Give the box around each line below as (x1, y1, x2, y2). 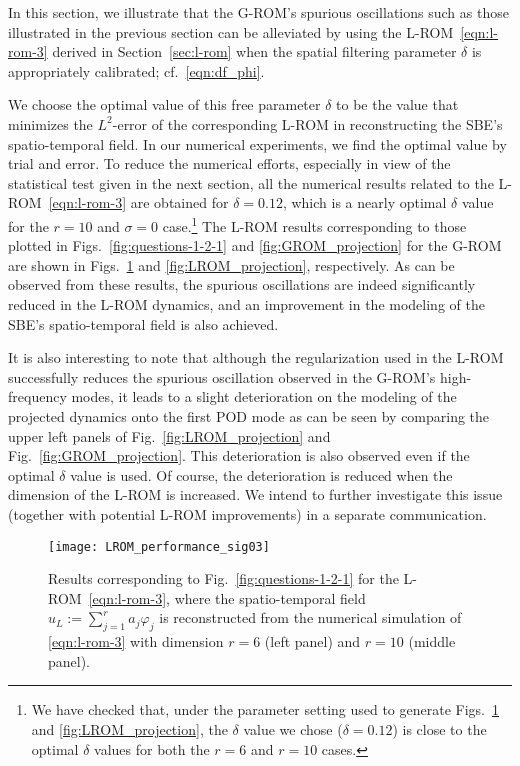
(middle (408, 631, 456, 652)
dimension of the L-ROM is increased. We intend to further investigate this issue (8, 484, 503, 505)
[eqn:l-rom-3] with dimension (48, 631, 224, 652)
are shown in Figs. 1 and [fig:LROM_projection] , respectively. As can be (8, 254, 455, 275)
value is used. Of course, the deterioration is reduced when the (70, 464, 453, 485)
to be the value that (336, 94, 459, 115)
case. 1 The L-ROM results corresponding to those (162, 212, 467, 236)
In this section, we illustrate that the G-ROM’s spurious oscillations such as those (8, 2, 509, 22)
